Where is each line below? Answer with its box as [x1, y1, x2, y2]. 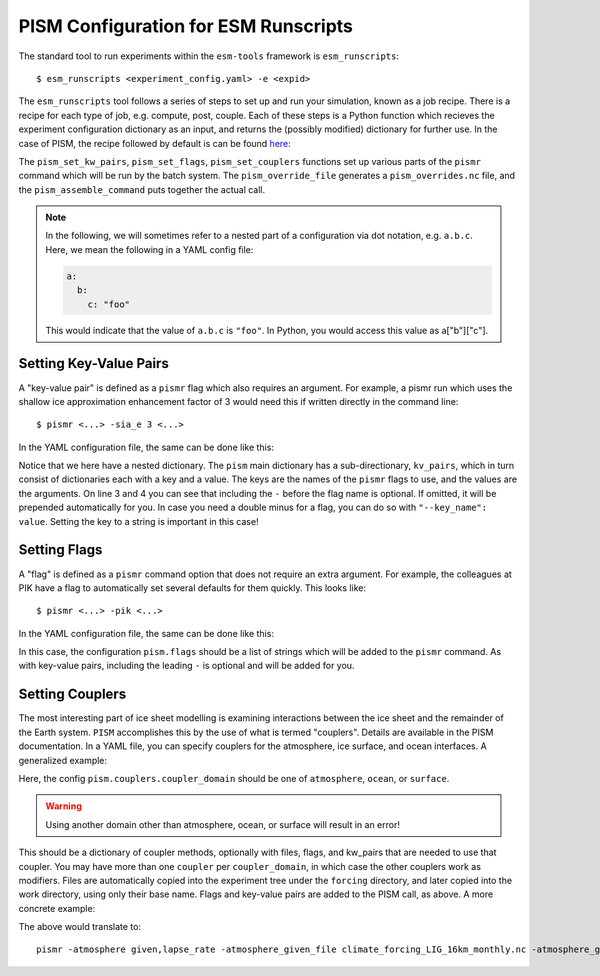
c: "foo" [87, 298, 130, 310]
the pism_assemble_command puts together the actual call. [18, 183, 266, 195]
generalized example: [18, 754, 108, 766]
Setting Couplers [18, 686, 127, 703]
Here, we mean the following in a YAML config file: [45, 243, 254, 255]
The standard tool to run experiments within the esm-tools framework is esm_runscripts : [18, 50, 400, 62]
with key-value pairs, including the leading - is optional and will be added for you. [18, 660, 355, 672]
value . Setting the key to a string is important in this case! [18, 515, 259, 527]
